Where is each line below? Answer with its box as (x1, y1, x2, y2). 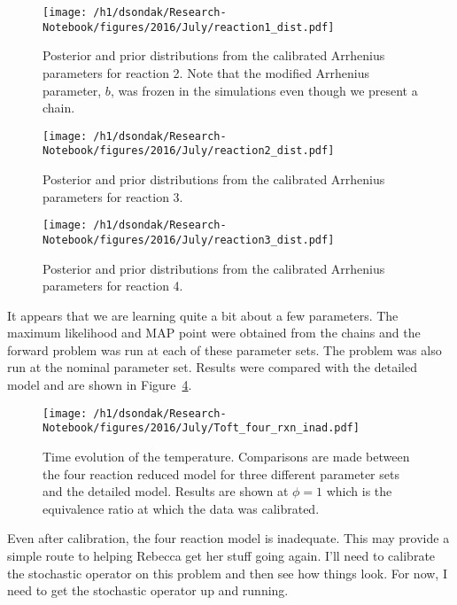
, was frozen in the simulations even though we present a (110, 81, 418, 99)
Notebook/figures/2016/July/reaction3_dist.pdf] (43, 233, 335, 246)
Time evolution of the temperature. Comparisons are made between (43, 446, 410, 465)
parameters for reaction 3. (43, 187, 183, 206)
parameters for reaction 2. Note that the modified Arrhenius (43, 63, 370, 81)
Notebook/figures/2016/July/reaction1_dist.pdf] (43, 20, 335, 34)
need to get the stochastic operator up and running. (7, 581, 289, 600)
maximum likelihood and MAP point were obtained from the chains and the (7, 323, 421, 342)
